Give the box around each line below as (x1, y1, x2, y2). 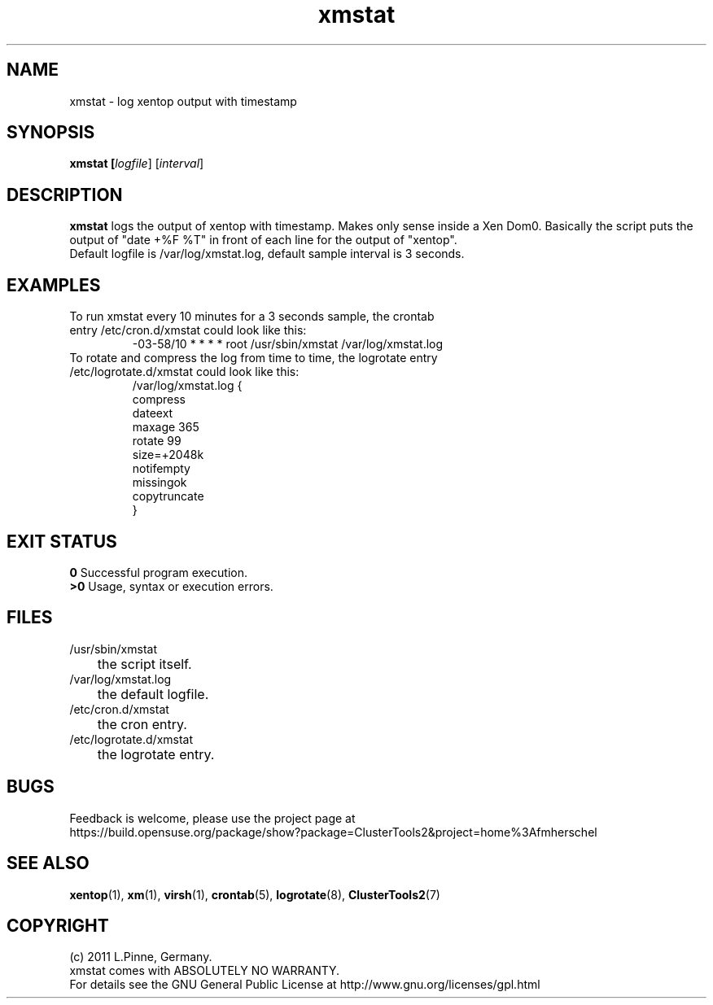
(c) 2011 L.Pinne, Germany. (69, 950, 212, 964)
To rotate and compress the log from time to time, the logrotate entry (69, 351, 438, 365)
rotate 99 (132, 434, 182, 448)
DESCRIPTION (7, 184, 123, 205)
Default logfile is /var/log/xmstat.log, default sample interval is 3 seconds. (69, 247, 465, 261)
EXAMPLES (7, 274, 101, 295)
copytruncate (132, 489, 204, 504)
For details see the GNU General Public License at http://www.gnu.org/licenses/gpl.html (69, 977, 540, 992)
